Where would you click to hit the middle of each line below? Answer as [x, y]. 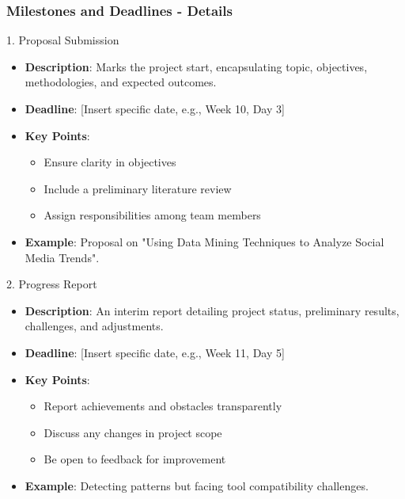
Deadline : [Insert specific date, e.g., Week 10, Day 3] [155, 109]
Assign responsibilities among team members [152, 215]
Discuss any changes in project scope [133, 432]
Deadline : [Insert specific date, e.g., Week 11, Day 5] [155, 352]
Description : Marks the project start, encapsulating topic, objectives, [196, 66]
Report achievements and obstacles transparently [163, 406]
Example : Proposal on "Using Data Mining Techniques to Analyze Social [204, 241]
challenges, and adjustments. [94, 326]
